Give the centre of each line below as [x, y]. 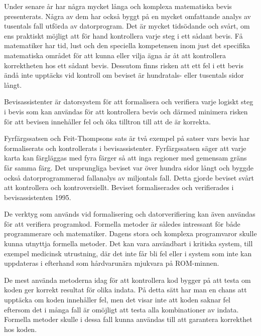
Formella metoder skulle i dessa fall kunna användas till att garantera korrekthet [128, 319]
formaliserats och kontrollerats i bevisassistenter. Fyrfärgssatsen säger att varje [125, 148]
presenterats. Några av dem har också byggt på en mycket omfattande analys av [127, 16]
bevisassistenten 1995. [38, 197]
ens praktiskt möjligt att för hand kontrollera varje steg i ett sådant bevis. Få [123, 35]
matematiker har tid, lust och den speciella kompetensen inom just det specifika [127, 45]
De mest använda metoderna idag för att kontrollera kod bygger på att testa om [127, 280]
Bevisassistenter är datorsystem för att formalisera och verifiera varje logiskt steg [129, 102]
